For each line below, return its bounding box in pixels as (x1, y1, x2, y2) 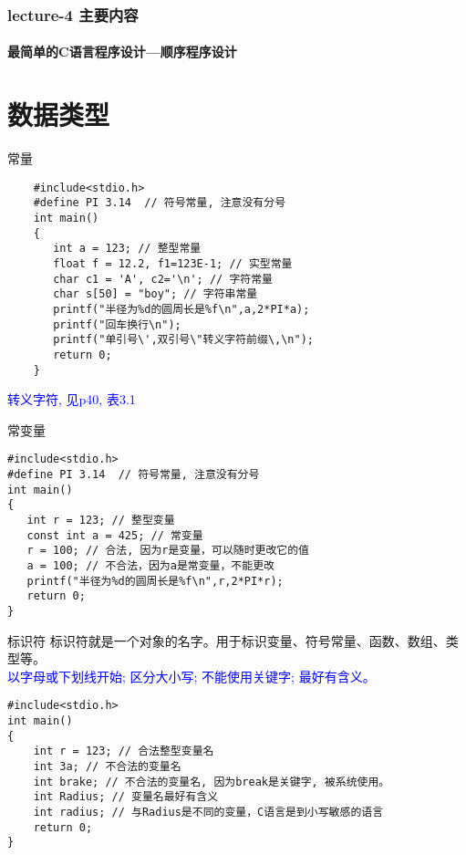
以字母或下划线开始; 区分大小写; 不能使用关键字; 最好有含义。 (7, 666, 376, 685)
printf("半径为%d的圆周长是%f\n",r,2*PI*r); (26, 574, 284, 588)
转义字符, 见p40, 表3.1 (7, 390, 136, 409)
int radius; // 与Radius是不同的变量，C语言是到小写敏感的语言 (33, 806, 384, 819)
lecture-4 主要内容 (7, 3, 139, 26)
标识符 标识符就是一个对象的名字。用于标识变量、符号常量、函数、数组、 (7, 631, 446, 650)
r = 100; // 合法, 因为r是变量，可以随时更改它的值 (26, 544, 310, 558)
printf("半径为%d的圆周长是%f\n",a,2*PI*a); (53, 303, 310, 316)
